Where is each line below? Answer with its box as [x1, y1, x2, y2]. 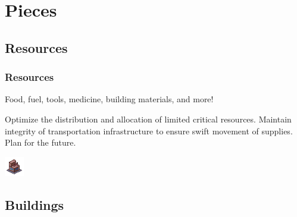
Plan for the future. [5, 136, 76, 149]
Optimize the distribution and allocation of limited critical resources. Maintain [5, 112, 292, 125]
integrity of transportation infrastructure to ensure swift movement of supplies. [5, 124, 293, 137]
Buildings [5, 195, 64, 213]
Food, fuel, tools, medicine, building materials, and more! [5, 93, 214, 105]
